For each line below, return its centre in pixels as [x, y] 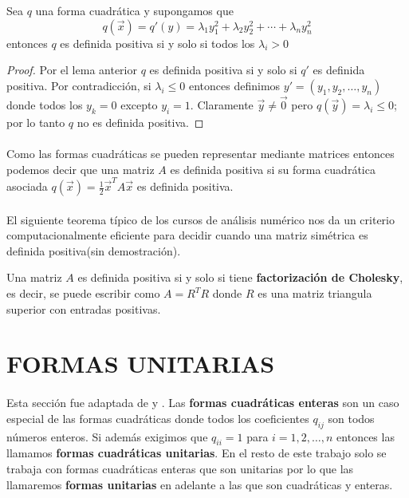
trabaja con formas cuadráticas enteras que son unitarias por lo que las [180, 468]
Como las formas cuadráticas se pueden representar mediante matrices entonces [201, 154]
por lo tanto [36, 122]
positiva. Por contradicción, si [79, 85]
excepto [139, 105]
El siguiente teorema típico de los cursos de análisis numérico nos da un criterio [201, 219]
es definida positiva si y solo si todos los [157, 43]
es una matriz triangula [315, 293]
